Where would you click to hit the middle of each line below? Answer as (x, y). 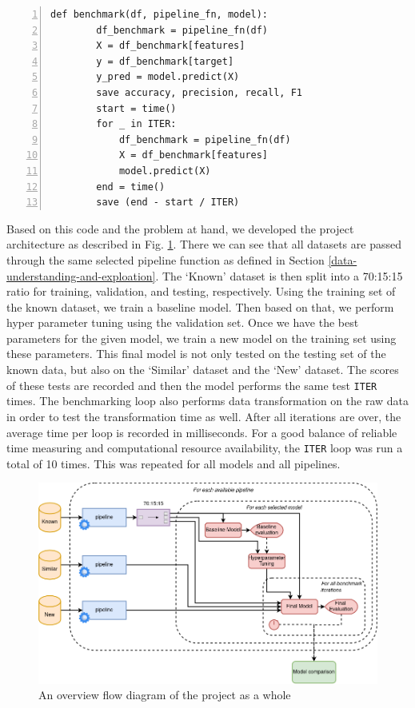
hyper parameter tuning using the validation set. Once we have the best (183, 322)
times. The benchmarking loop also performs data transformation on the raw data (208, 401)
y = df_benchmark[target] (165, 61)
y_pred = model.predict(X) (168, 77)
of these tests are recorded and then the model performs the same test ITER (192, 385)
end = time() (131, 187)
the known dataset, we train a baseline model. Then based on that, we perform (200, 306)
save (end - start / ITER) (168, 203)
